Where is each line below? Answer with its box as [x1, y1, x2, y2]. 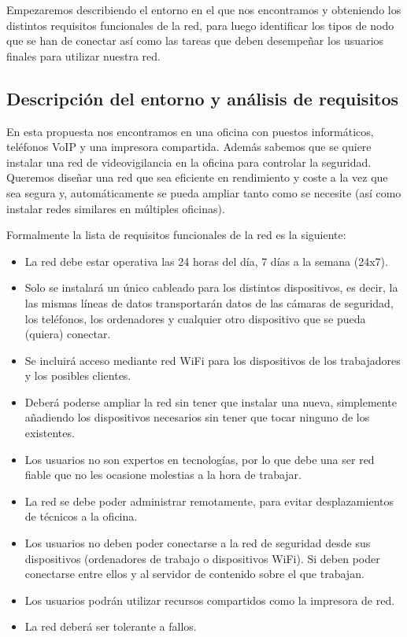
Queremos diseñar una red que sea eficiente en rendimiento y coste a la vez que [6, 169, 388, 186]
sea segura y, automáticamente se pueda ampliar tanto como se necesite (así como [6, 184, 401, 201]
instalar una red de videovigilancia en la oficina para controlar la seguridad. [6, 153, 372, 170]
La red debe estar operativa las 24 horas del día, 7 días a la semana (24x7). [24, 252, 388, 269]
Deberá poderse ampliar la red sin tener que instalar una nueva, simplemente [24, 393, 397, 410]
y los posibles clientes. [24, 367, 131, 384]
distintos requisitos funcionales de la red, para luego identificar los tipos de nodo [6, 17, 394, 33]
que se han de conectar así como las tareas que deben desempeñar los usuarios [6, 32, 384, 49]
